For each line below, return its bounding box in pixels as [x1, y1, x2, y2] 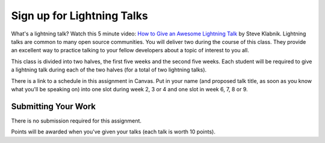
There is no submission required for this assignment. [11, 117, 141, 124]
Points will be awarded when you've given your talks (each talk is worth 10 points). [11, 128, 216, 135]
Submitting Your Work [11, 101, 96, 111]
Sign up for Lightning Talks [11, 9, 149, 22]
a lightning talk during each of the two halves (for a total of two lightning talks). [11, 66, 207, 73]
